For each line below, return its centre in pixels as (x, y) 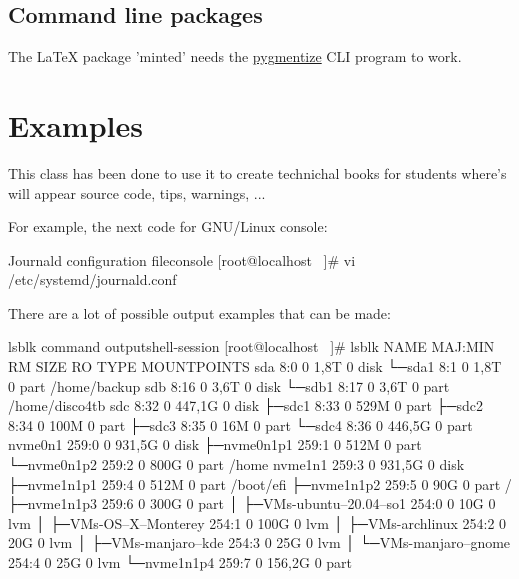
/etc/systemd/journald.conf (92, 279)
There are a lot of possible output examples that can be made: (199, 312)
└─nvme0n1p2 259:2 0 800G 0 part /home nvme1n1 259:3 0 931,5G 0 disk (236, 464)
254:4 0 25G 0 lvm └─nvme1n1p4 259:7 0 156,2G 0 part (180, 562)
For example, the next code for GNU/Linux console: (168, 226)
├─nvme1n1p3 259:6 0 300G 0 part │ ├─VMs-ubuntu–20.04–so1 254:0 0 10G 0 (252, 503)
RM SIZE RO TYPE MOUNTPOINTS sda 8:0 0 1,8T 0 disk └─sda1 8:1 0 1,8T (255, 366)
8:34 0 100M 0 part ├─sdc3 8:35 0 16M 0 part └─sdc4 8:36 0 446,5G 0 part (240, 424)
